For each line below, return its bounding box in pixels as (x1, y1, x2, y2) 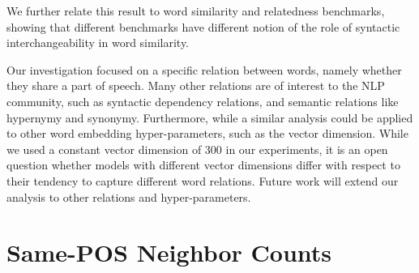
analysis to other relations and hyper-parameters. (6, 188, 251, 205)
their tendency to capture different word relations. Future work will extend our (6, 172, 399, 189)
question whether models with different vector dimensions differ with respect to (6, 156, 400, 173)
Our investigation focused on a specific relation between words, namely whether (6, 61, 402, 78)
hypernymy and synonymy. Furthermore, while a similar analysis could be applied (6, 109, 413, 126)
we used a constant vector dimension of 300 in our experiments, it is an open (6, 140, 388, 157)
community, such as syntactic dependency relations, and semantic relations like (6, 92, 399, 109)
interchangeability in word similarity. (6, 34, 190, 51)
